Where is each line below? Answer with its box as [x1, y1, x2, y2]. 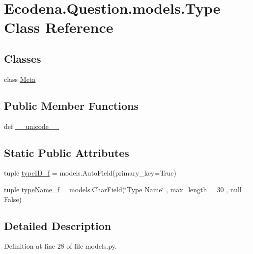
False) [4, 194, 22, 204]
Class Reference [4, 17, 113, 37]
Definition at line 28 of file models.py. [4, 241, 117, 251]
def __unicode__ [4, 121, 59, 131]
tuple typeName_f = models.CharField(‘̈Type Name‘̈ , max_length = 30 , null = [4, 184, 250, 194]
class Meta [4, 74, 36, 84]
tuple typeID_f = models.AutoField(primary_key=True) [4, 168, 177, 178]
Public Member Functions [4, 98, 139, 113]
